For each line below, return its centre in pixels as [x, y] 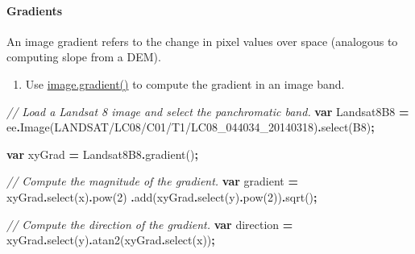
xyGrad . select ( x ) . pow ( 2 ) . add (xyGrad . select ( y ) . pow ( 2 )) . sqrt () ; [162, 196]
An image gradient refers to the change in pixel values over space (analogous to [202, 41]
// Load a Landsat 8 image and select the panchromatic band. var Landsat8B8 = [208, 111]
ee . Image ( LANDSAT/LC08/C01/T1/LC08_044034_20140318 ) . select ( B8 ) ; [191, 127]
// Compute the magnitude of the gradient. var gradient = [152, 181]
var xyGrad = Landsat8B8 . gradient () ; [102, 154]
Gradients [35, 10]
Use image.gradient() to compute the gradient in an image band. [185, 83]
